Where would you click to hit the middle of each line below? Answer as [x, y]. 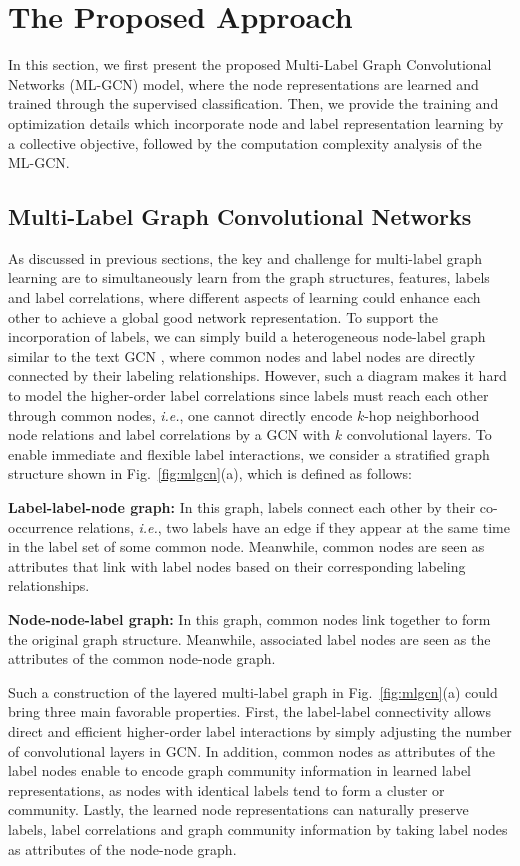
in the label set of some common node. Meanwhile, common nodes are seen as [246, 546]
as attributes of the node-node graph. [122, 848]
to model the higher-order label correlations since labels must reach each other [248, 395]
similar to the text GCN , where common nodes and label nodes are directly [242, 355]
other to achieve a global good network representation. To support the [223, 316]
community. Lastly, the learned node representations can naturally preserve [238, 809]
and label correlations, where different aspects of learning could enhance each [244, 297]
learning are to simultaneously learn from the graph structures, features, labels [249, 277]
